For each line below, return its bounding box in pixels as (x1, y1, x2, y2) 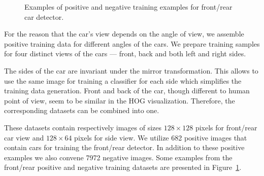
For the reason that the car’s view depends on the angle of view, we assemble (4, 28, 244, 39)
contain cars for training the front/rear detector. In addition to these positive (4, 142, 245, 153)
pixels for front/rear (195, 122, 257, 132)
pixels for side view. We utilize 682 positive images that (74, 132, 247, 143)
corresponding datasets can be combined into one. (4, 105, 159, 116)
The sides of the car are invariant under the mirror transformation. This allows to (4, 65, 258, 76)
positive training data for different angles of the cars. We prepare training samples (4, 38, 260, 49)
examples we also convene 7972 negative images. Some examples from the (4, 152, 233, 162)
